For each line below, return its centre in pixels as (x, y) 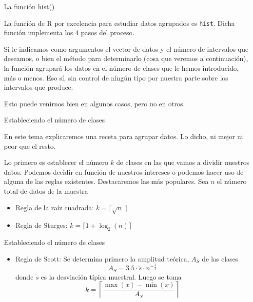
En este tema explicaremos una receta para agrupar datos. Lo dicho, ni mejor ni (124, 136)
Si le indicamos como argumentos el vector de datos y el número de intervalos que (126, 49)
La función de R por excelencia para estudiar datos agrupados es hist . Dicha (119, 23)
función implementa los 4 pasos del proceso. (69, 32)
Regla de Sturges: (41, 225)
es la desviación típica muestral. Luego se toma (111, 276)
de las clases (220, 258)
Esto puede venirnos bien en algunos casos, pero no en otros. (95, 103)
